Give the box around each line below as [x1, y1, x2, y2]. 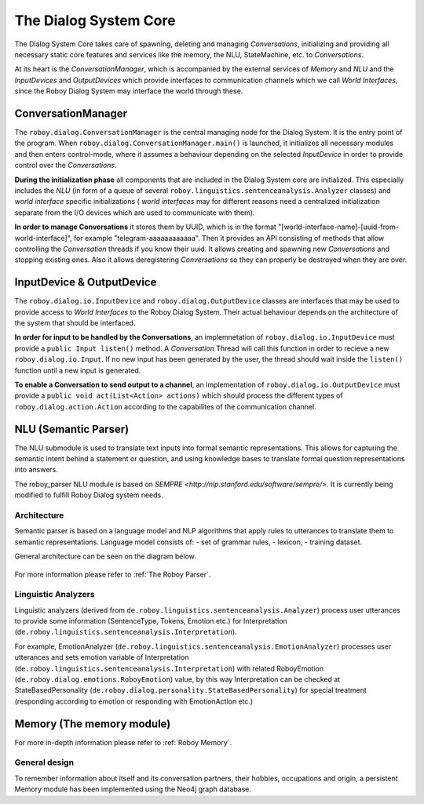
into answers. [14, 465, 59, 475]
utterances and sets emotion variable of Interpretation [14, 653, 189, 662]
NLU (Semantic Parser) [14, 422, 130, 435]
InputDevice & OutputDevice [14, 275, 157, 289]
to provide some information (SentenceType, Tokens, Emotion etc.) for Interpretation [14, 617, 288, 626]
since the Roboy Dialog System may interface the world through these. [14, 86, 243, 96]
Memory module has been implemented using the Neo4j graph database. [14, 784, 251, 794]
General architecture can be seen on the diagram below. [14, 551, 196, 561]
